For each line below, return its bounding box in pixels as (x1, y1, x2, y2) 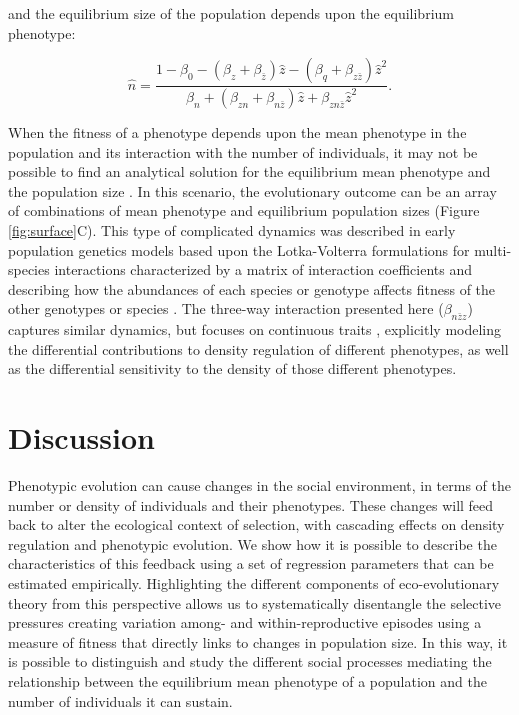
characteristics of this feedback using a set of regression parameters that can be (8, 553, 494, 574)
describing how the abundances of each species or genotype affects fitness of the (8, 278, 496, 299)
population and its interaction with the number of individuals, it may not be (8, 141, 478, 162)
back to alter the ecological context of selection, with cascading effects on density (8, 514, 505, 535)
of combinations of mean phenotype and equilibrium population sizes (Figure (8, 200, 480, 221)
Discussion (8, 417, 155, 458)
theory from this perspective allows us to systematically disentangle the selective (8, 592, 502, 613)
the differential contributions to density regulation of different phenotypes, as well (8, 338, 509, 359)
